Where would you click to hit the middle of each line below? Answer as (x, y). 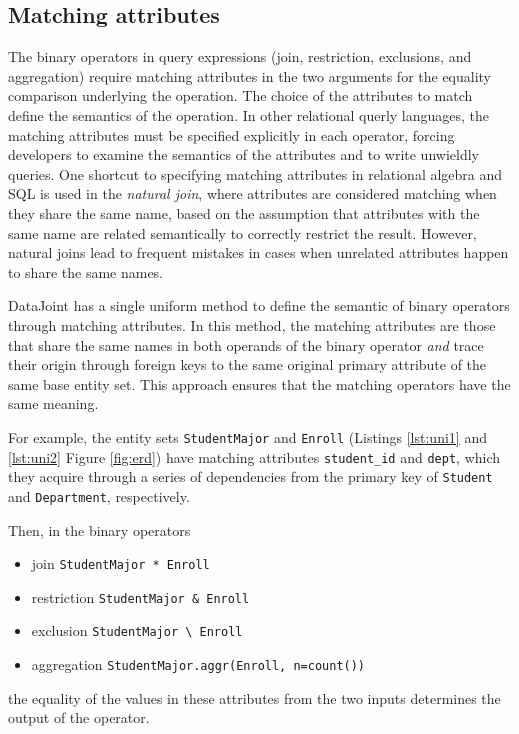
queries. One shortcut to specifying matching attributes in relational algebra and (255, 173)
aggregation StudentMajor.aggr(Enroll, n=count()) (198, 664)
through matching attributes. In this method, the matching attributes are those (252, 324)
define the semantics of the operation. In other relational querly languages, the (249, 114)
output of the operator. (79, 717)
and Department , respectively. (99, 495)
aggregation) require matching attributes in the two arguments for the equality (250, 75)
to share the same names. (86, 271)
